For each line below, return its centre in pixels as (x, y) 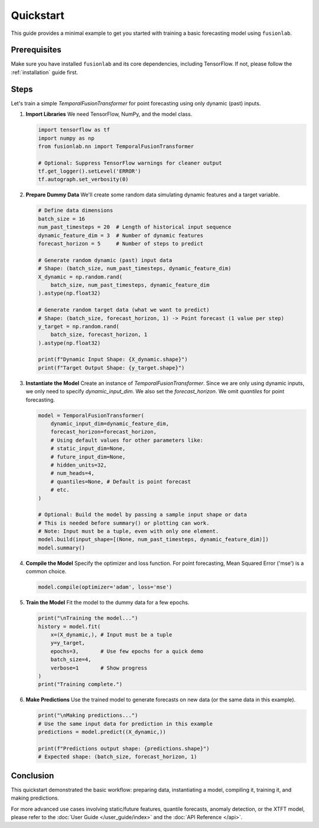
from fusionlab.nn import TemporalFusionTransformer (116, 146)
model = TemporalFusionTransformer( (91, 415)
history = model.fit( (69, 626)
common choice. (46, 571)
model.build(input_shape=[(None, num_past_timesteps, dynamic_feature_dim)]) (153, 539)
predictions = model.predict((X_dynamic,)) (102, 732)
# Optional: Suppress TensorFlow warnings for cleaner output (130, 163)
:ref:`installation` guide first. (45, 72)
